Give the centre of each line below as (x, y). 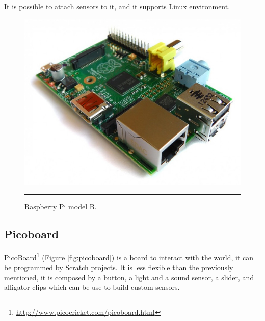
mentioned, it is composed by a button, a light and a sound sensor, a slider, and (129, 277)
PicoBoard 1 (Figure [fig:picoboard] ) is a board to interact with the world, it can (129, 257)
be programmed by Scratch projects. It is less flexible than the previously (119, 267)
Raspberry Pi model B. (61, 207)
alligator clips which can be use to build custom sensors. (92, 287)
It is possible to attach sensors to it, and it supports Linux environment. (117, 6)
